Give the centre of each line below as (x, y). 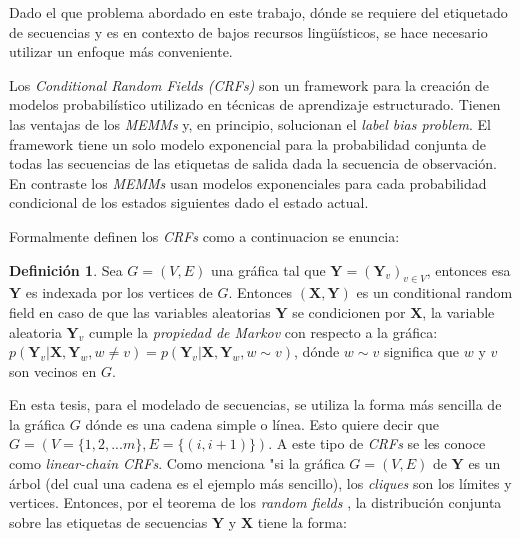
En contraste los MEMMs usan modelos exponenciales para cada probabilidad (248, 182)
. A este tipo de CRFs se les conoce (377, 443)
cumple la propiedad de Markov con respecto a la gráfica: (263, 331)
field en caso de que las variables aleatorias (140, 311)
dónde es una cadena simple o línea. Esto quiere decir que (262, 423)
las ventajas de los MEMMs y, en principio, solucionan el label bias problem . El (250, 123)
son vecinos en (53, 370)
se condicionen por (349, 311)
